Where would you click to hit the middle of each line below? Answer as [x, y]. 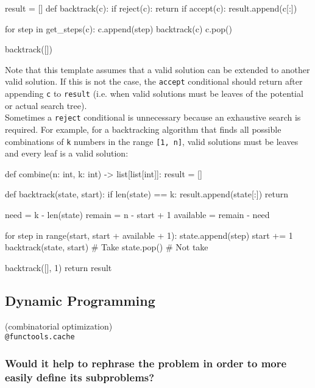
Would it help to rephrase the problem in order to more [146, 363]
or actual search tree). [46, 105]
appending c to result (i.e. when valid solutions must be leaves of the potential [154, 93]
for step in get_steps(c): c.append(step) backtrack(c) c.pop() [119, 28]
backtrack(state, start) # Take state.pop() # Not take [107, 247]
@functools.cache [40, 337]
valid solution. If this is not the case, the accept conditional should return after [154, 81]
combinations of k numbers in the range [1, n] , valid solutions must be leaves [152, 141]
